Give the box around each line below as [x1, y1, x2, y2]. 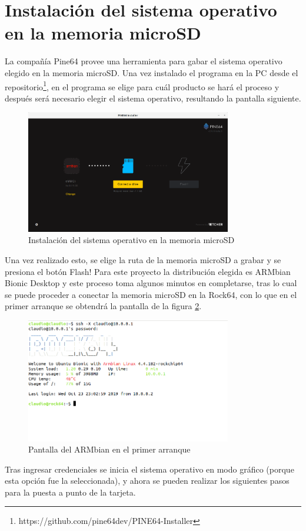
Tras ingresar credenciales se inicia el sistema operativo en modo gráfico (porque [5, 463, 294, 475]
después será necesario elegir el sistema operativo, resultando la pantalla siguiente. [5, 91, 301, 104]
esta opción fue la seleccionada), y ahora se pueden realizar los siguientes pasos [5, 474, 290, 487]
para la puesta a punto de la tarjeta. [5, 486, 136, 498]
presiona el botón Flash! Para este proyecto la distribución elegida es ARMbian [5, 265, 291, 277]
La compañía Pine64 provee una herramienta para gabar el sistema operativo [5, 55, 282, 67]
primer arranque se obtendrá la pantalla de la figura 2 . [5, 300, 202, 312]
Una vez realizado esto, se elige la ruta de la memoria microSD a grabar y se [5, 253, 281, 265]
